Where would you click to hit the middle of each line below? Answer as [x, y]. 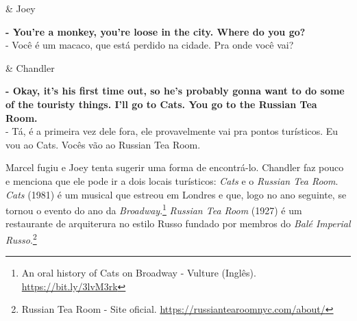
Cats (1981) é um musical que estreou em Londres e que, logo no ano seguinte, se [176, 194]
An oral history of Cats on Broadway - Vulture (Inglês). [139, 273]
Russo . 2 [21, 238]
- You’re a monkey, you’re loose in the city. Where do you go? [156, 31]
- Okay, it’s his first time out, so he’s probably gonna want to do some [175, 91]
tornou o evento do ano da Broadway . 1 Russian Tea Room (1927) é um [154, 209]
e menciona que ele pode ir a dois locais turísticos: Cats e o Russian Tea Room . [172, 180]
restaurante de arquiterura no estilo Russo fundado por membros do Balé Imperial [178, 223]
